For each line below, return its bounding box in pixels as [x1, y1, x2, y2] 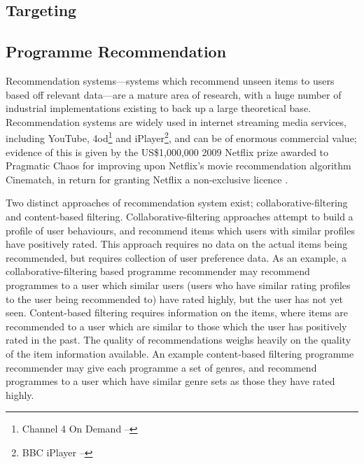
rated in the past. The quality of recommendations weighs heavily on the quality [6, 332, 351, 347]
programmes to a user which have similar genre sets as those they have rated [6, 374, 335, 388]
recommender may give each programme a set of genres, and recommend [6, 360, 317, 374]
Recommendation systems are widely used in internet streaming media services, [6, 114, 346, 129]
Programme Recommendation [6, 41, 227, 62]
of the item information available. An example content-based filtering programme [6, 346, 354, 360]
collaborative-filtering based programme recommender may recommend [6, 264, 310, 279]
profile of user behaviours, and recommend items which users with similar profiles [6, 223, 355, 237]
